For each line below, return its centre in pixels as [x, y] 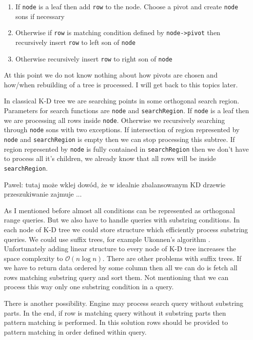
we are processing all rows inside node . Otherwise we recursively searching [115, 120]
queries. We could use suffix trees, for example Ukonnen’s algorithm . [107, 239]
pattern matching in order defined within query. [75, 331]
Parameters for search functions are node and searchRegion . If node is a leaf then [126, 110]
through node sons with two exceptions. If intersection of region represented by [122, 130]
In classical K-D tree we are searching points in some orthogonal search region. [122, 101]
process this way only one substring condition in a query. [89, 287]
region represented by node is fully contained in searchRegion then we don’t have [126, 149]
